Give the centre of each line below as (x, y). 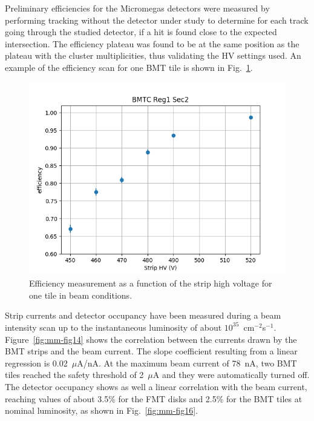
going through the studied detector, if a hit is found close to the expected (141, 32)
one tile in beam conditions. (81, 295)
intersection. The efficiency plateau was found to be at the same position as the (152, 43)
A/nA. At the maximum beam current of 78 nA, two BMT (187, 363)
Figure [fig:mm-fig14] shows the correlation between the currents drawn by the (151, 339)
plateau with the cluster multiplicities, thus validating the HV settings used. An (153, 55)
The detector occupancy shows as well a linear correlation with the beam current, (156, 386)
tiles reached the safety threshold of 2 (74, 375)
